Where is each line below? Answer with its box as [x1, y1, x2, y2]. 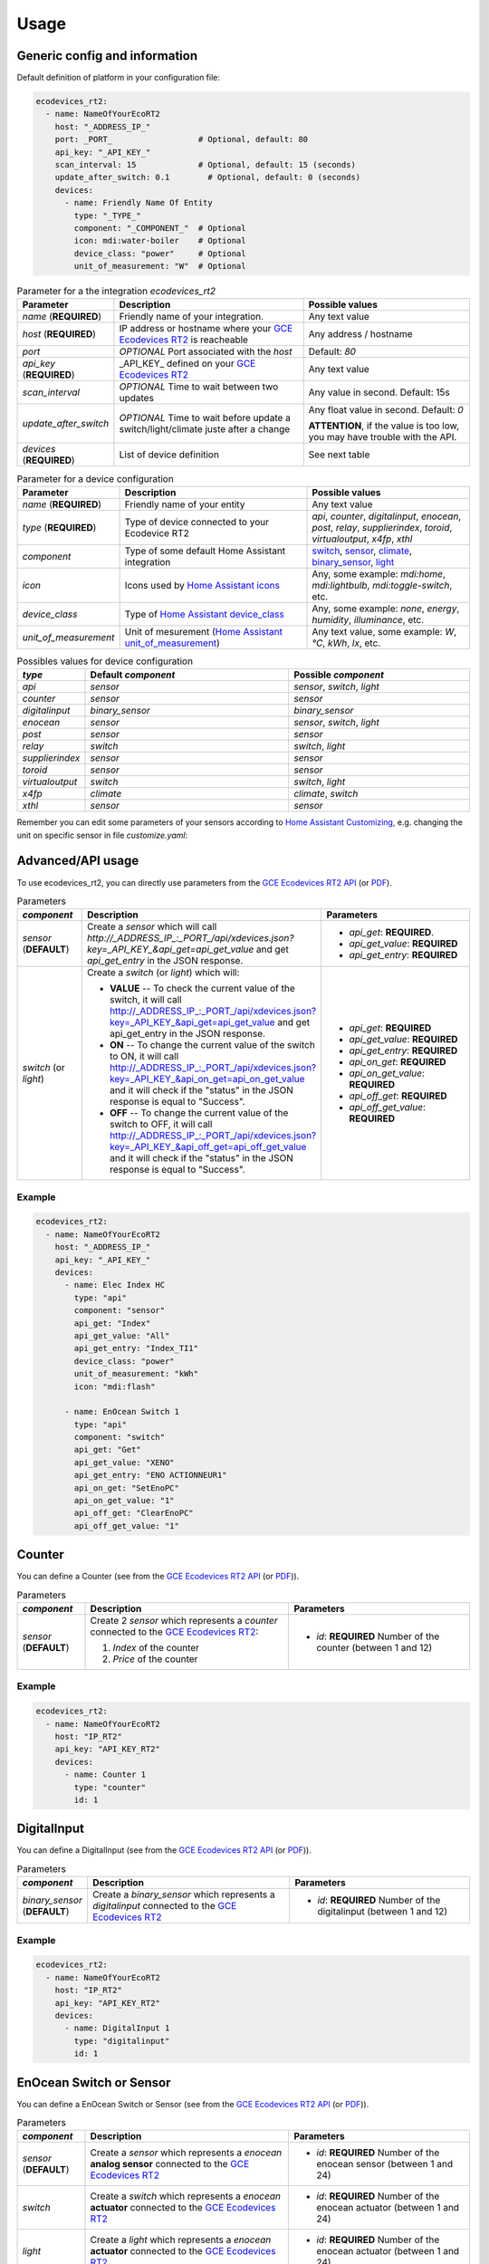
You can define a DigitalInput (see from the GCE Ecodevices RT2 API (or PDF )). [16, 1845, 312, 1856]
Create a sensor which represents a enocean [90, 2146, 283, 2159]
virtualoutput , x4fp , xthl [312, 532, 413, 545]
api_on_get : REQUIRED [349, 1056, 447, 1069]
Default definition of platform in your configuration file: [16, 72, 221, 83]
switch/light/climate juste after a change [119, 423, 291, 436]
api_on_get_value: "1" [73, 1495, 176, 1506]
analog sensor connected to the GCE [90, 2158, 250, 2171]
